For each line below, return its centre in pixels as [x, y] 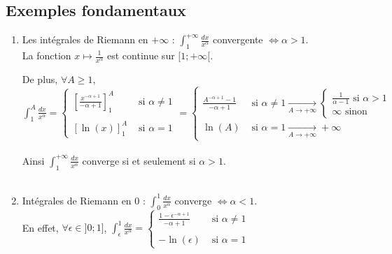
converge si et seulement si [139, 160]
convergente [238, 39]
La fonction [47, 55]
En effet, [40, 227]
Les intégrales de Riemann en [85, 39]
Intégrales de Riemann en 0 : [84, 200]
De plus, [40, 79]
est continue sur [141, 55]
